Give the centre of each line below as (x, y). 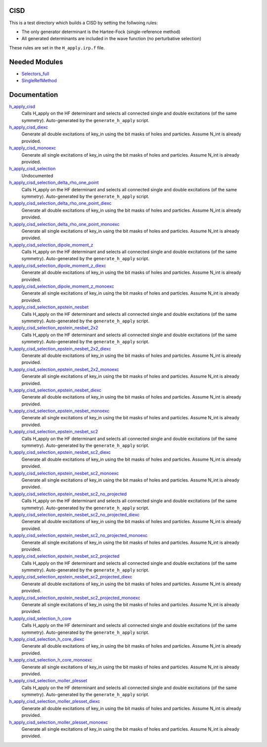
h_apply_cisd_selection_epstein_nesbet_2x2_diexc (60, 349)
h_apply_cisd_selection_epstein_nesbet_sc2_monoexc (64, 473)
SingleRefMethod (39, 80)
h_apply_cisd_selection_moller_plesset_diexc (55, 702)
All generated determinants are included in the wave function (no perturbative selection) (111, 39)
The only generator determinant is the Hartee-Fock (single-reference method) (101, 32)
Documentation (34, 95)
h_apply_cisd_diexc (29, 127)
